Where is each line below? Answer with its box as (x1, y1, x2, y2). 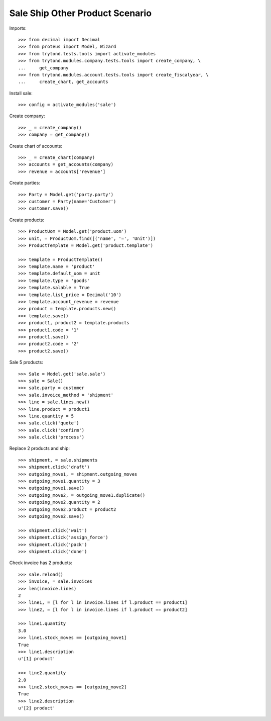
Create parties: (9, 180, 40, 186)
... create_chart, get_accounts (18, 79, 108, 85)
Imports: (9, 25, 27, 31)
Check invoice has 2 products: (9, 560, 72, 566)
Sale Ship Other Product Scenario (9, 8, 152, 19)
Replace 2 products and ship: (9, 445, 70, 452)
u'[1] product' (18, 656, 56, 662)
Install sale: (9, 90, 33, 96)
